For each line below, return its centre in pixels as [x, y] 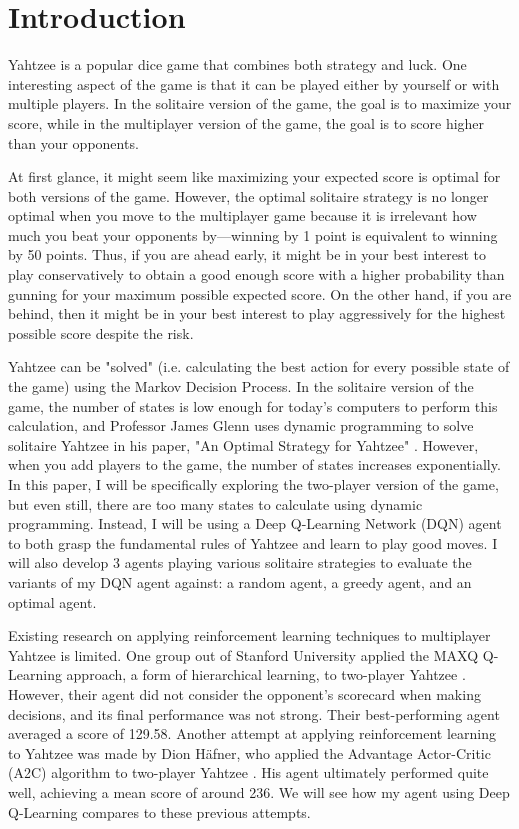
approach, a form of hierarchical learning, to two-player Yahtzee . [266, 674]
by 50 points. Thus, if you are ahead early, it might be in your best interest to [247, 254]
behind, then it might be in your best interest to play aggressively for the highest [257, 313]
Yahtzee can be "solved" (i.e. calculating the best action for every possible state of [259, 366]
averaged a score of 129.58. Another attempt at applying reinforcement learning [252, 733]
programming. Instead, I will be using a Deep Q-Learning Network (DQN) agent [255, 523]
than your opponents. [73, 142]
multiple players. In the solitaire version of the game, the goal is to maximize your [260, 103]
